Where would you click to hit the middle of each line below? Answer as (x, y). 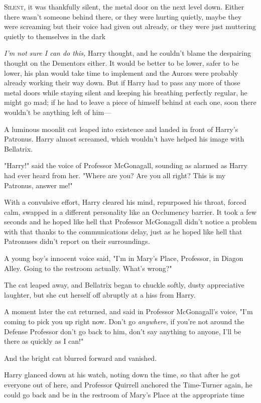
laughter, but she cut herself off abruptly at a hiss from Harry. (100, 294)
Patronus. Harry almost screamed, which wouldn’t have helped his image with (124, 139)
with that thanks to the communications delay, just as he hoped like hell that (123, 231)
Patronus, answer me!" (38, 185)
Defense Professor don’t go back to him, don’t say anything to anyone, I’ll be (123, 331)
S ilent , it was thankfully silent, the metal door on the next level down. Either (124, 7)
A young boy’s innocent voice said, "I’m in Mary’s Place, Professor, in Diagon (124, 258)
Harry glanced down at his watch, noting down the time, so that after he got (122, 375)
